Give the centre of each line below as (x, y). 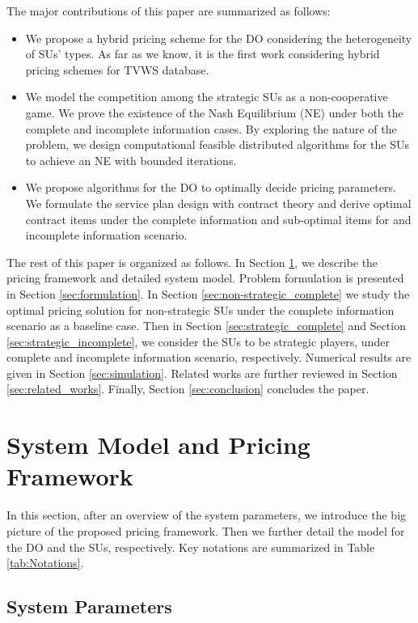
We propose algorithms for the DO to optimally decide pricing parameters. (211, 187)
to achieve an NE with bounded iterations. (131, 160)
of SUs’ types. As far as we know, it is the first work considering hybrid (203, 54)
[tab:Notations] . (45, 563)
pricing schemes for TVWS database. (117, 69)
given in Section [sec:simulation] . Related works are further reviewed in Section (202, 373)
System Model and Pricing (158, 445)
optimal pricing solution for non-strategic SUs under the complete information (201, 309)
